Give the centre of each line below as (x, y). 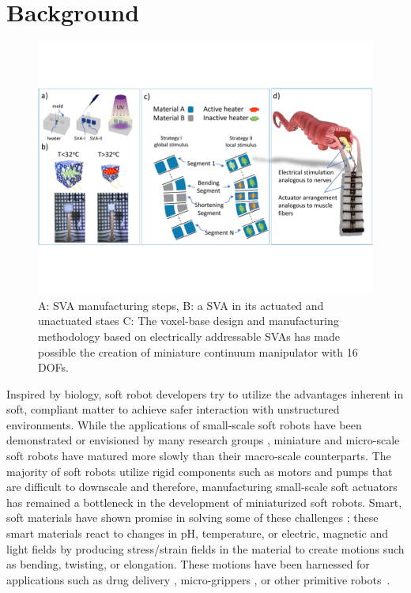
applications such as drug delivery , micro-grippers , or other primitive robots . (198, 579)
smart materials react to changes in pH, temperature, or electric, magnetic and (198, 533)
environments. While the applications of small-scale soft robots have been (184, 424)
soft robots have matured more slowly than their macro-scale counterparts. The (199, 456)
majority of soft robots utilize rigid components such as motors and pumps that (200, 471)
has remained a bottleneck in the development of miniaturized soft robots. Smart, (204, 502)
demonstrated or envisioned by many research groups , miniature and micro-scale (203, 440)
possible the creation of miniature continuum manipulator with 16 (198, 351)
